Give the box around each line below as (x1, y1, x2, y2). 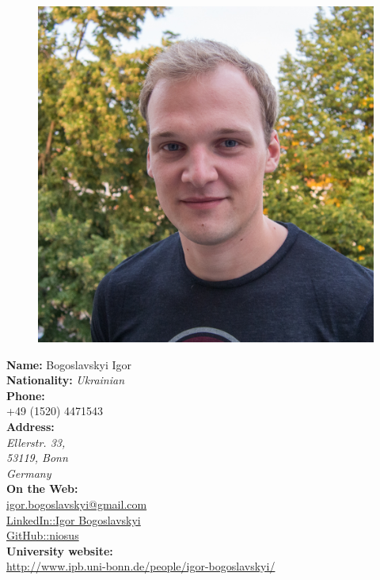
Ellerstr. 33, (6, 433, 66, 450)
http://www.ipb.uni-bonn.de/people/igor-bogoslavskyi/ (6, 558, 275, 574)
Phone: (6, 387, 45, 403)
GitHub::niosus (6, 527, 79, 544)
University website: (6, 542, 113, 559)
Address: (6, 418, 55, 434)
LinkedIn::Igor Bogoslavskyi (6, 511, 141, 528)
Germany (6, 464, 51, 481)
